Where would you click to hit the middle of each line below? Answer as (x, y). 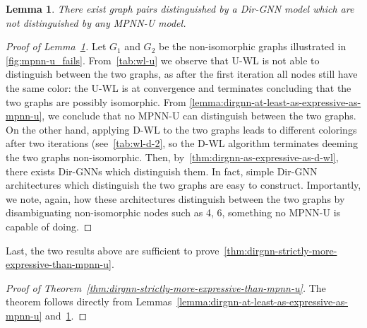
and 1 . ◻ (66, 315)
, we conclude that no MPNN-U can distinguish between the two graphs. (199, 116)
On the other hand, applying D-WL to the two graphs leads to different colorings (181, 129)
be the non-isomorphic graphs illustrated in (252, 46)
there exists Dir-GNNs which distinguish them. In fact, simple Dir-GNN (162, 171)
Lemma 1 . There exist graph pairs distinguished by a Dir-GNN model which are (180, 8)
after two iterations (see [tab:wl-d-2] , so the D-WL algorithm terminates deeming (182, 143)
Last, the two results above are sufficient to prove (113, 250)
